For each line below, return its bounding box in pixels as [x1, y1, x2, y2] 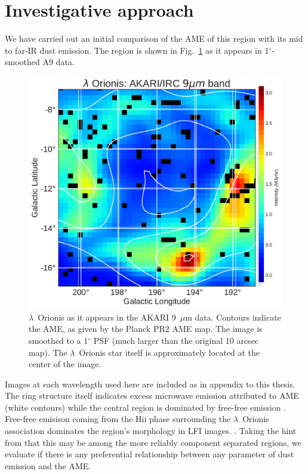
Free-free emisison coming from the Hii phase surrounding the [5, 413, 231, 425]
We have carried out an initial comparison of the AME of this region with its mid [5, 32, 303, 45]
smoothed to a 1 [29, 334, 88, 346]
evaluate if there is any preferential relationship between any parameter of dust [5, 448, 294, 460]
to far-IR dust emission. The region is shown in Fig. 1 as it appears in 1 [5, 44, 269, 56]
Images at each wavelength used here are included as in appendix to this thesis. [5, 377, 295, 390]
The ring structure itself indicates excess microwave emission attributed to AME [5, 389, 299, 402]
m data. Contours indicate [185, 310, 281, 323]
